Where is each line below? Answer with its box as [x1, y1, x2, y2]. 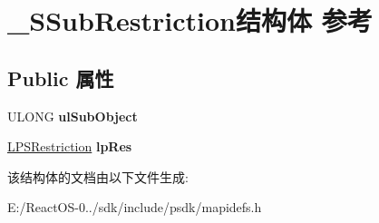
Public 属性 [7, 63, 114, 92]
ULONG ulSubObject [7, 106, 138, 125]
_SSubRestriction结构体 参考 [7, 2, 373, 39]
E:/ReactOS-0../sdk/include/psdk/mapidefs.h [7, 198, 262, 217]
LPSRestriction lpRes [7, 137, 132, 156]
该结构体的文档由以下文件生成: [7, 167, 189, 186]
